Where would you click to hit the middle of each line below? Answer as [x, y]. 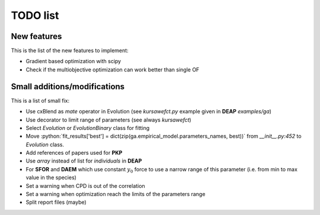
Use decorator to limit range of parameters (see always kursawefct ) [109, 120]
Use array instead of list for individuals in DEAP [84, 161]
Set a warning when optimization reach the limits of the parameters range [116, 194]
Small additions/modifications [68, 87]
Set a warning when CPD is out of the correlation [85, 185]
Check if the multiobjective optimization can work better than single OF [113, 69]
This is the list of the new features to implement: [70, 51]
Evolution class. [45, 144]
